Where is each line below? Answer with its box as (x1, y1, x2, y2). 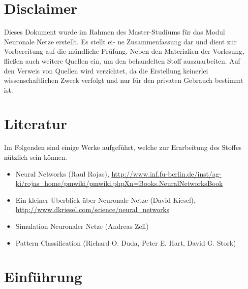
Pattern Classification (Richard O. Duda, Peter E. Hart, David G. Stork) (15, 237, 236, 248)
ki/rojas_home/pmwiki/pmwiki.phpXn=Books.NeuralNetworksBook (15, 178, 223, 188)
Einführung (4, 266, 82, 287)
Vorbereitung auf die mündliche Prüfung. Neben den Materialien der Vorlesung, (4, 46, 245, 56)
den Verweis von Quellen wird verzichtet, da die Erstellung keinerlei (4, 65, 208, 75)
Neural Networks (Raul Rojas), (15, 168, 109, 179)
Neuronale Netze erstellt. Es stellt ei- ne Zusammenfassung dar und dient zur (4, 36, 237, 46)
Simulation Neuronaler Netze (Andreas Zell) (15, 220, 149, 231)
